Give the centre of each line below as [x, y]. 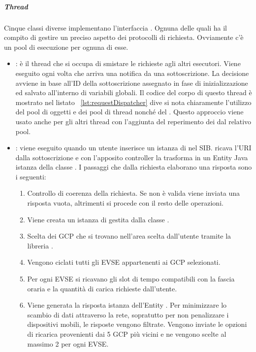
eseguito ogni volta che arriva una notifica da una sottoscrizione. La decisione [132, 73]
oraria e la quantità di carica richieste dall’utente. [102, 288]
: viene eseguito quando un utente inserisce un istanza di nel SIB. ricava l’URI [133, 148]
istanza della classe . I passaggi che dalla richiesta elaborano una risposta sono [134, 167]
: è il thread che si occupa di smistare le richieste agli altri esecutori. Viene [128, 63]
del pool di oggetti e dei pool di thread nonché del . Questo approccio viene [129, 112]
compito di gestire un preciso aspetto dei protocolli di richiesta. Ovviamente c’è [124, 37]
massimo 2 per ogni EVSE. [68, 343]
